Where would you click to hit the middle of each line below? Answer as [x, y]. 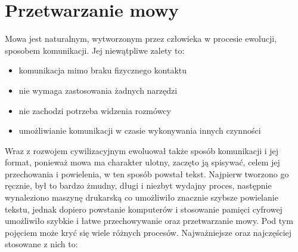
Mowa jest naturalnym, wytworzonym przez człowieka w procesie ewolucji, [141, 39]
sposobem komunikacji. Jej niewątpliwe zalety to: [95, 50]
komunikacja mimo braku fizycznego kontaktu [103, 70]
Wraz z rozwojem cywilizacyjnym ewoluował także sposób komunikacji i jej [142, 150]
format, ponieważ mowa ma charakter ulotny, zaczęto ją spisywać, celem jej [142, 162]
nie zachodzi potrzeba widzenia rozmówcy [95, 110]
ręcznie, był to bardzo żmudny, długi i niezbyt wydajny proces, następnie [138, 185]
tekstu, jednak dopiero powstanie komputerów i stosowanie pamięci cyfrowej [144, 209]
